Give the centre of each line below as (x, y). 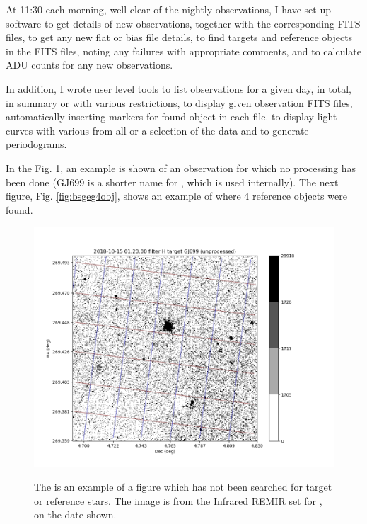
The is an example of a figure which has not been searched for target (183, 487)
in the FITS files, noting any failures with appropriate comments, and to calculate (184, 51)
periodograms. (36, 144)
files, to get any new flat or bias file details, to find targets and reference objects (179, 37)
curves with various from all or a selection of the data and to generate (157, 130)
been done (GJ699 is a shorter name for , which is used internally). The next (172, 182)
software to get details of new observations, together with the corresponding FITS (183, 23)
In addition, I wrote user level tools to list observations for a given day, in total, (179, 88)
